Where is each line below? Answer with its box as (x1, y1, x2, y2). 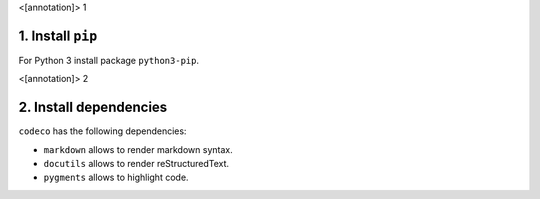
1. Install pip (18, 27, 98, 44)
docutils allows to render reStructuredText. (43, 157, 230, 169)
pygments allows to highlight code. (43, 171, 189, 184)
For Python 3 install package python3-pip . (18, 54, 200, 66)
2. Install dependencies (18, 99, 168, 116)
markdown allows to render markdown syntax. (43, 143, 234, 155)
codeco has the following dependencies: (18, 125, 187, 137)
